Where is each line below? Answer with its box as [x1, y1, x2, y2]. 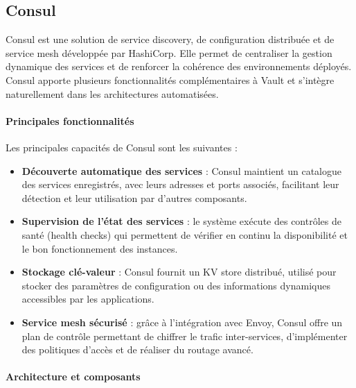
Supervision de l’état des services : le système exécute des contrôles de [21, 214, 341, 228]
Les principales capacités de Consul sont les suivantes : [6, 140, 238, 154]
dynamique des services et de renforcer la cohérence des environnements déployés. [6, 59, 352, 74]
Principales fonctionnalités [6, 113, 134, 128]
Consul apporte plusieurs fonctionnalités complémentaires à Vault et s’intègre [6, 72, 335, 87]
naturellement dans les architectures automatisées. [6, 86, 219, 101]
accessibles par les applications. [21, 292, 154, 306]
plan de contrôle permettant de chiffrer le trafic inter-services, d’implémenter [21, 328, 348, 343]
